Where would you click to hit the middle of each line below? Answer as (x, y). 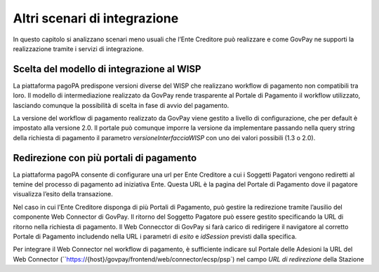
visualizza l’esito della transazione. (63, 194)
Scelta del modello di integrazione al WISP (107, 69)
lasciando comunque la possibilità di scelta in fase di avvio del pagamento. (121, 105)
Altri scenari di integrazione (96, 18)
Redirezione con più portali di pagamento (105, 158)
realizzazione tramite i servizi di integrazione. (78, 48)
